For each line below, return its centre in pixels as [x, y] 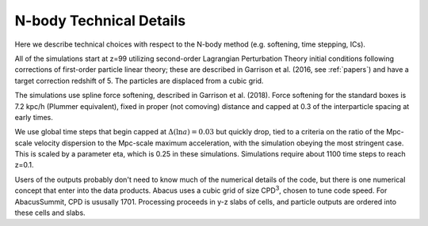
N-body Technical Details [100, 21]
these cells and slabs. [50, 213]
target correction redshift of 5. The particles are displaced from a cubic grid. [139, 81]
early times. [34, 117]
